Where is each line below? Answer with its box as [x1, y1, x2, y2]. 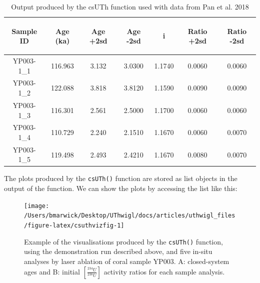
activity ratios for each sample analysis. [103, 266, 225, 276]
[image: [24, 202, 49, 209]
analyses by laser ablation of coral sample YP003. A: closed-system [24, 255, 229, 266]
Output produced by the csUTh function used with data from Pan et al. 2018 [11, 1, 249, 11]
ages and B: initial [24, 266, 80, 276]
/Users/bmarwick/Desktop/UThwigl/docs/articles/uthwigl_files [24, 212, 235, 219]
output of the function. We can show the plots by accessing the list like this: [4, 183, 237, 193]
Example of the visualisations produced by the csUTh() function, [24, 236, 223, 246]
